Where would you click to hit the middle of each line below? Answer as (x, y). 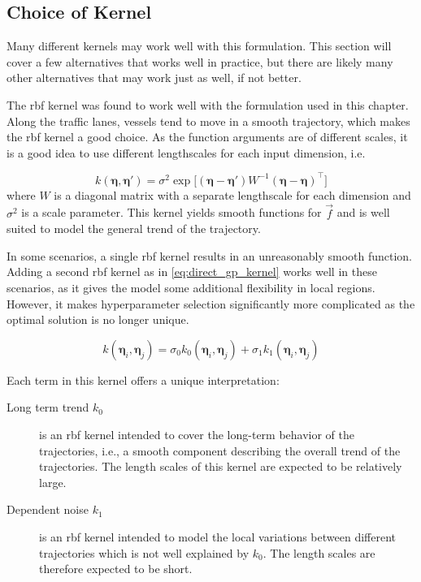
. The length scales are (319, 552)
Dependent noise (48, 509)
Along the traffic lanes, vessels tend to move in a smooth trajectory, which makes (208, 121)
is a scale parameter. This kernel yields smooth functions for (171, 212)
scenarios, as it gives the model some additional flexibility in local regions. (191, 288)
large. (53, 482)
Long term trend (48, 407)
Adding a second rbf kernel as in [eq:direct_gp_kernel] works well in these (192, 272)
